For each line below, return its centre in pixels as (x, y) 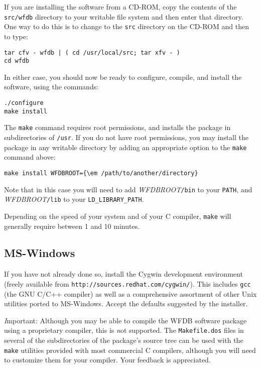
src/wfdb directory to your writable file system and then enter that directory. (124, 16)
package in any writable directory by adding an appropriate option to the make (125, 147)
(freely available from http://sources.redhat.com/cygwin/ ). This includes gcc (127, 283)
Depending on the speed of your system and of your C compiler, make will (118, 216)
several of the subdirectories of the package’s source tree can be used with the (124, 340)
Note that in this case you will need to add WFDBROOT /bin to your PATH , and (128, 189)
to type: (16, 36)
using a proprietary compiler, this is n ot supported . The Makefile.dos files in (124, 330)
